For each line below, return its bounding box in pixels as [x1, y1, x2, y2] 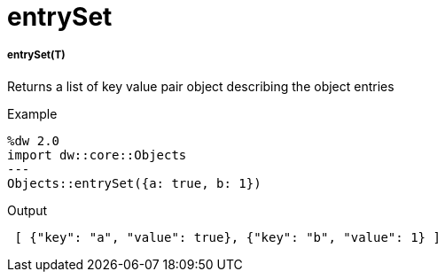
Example [7, 105, 58, 121]
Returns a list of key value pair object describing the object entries [7, 78, 394, 94]
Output [7, 202, 47, 218]
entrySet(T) [7, 49, 66, 62]
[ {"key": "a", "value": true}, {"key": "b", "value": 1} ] [14, 229, 441, 244]
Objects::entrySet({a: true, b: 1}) [7, 175, 262, 190]
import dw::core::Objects [7, 147, 187, 162]
